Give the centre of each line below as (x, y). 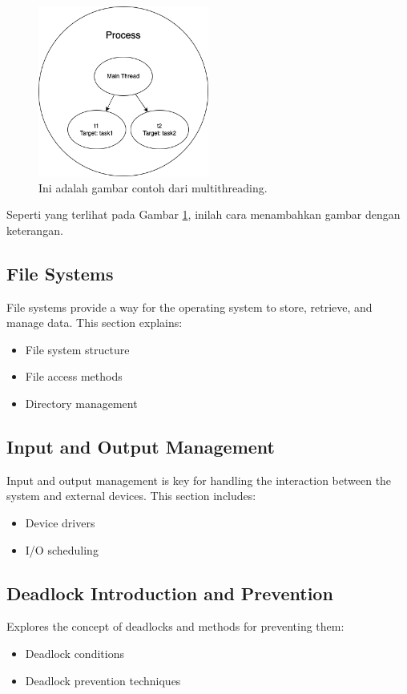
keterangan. (35, 230)
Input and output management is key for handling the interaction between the (199, 480)
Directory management (81, 403)
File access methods (74, 376)
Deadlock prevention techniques (103, 680)
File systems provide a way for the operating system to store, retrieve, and (189, 307)
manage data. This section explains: (95, 323)
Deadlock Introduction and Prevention (170, 593)
